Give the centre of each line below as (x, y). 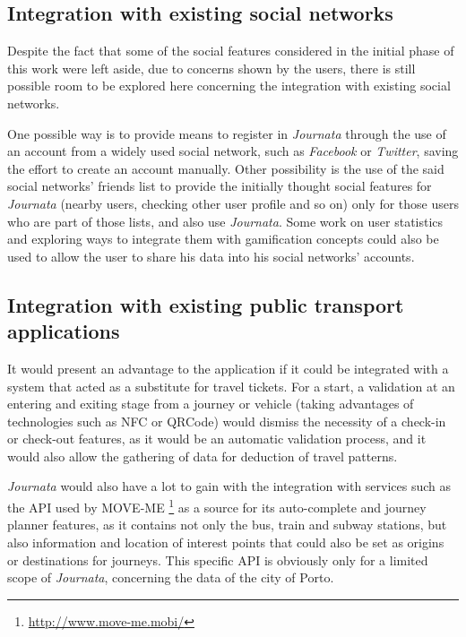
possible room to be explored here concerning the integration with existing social (229, 86)
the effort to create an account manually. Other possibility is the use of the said (226, 168)
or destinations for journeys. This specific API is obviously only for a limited (218, 560)
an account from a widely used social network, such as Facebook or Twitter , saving (233, 151)
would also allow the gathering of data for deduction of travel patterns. (203, 456)
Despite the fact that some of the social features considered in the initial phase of (231, 51)
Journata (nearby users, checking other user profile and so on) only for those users (233, 203)
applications (64, 331)
